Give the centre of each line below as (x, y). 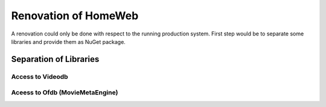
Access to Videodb (40, 76)
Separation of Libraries (55, 59)
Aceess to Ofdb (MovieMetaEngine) (65, 93)
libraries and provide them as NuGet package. (69, 41)
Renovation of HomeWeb (75, 16)
